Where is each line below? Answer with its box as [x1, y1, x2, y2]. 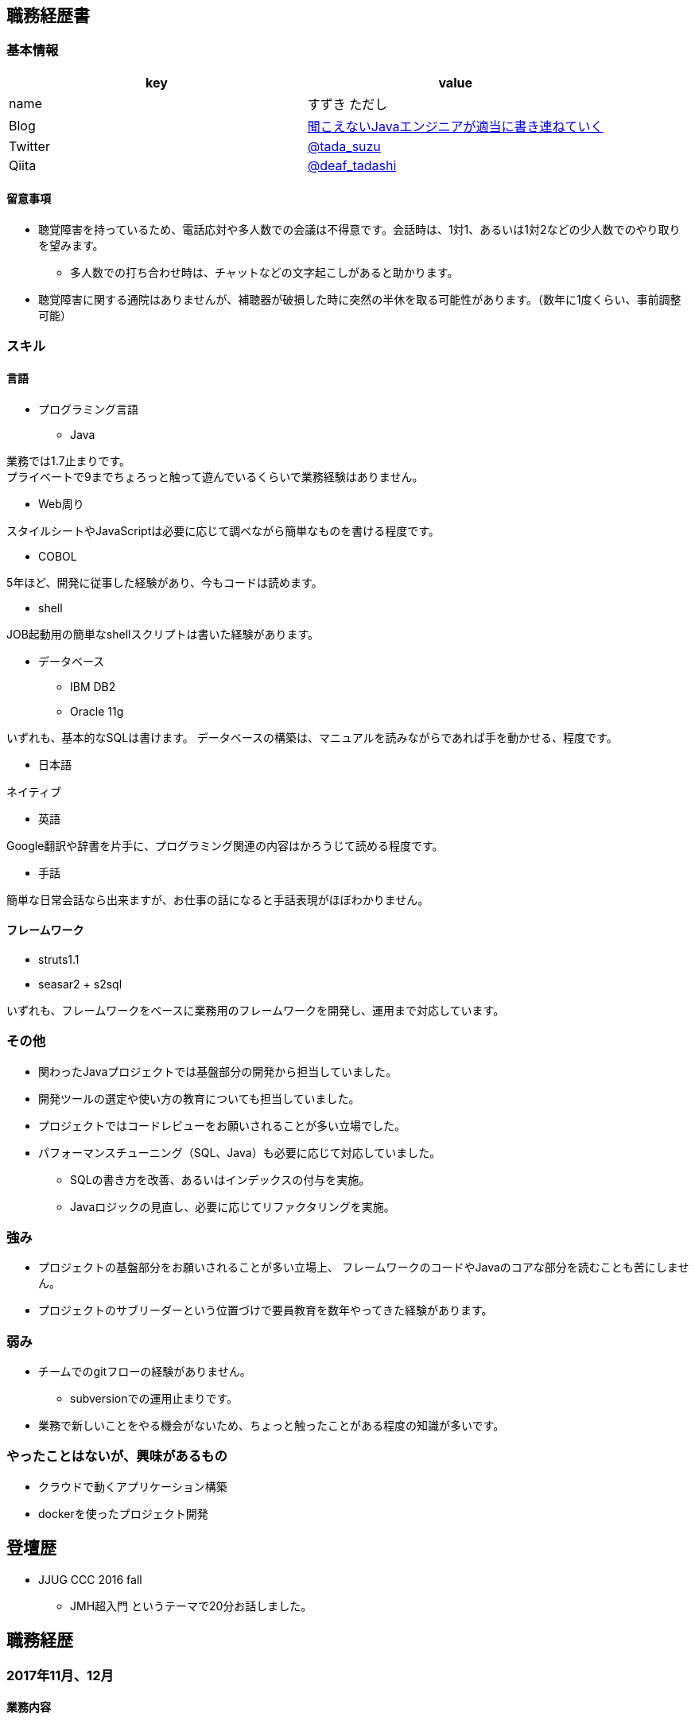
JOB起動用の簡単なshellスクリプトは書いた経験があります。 [6, 627, 320, 641]
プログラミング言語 [38, 402, 138, 416]
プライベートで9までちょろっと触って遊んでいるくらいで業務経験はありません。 [6, 469, 424, 483]
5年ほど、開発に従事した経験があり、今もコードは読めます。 [6, 575, 323, 589]
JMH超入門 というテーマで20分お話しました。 [70, 1598, 313, 1613]
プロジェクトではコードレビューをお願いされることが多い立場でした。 [38, 1118, 406, 1132]
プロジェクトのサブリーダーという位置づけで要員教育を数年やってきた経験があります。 [38, 1303, 493, 1318]
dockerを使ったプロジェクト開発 [38, 1506, 208, 1520]
